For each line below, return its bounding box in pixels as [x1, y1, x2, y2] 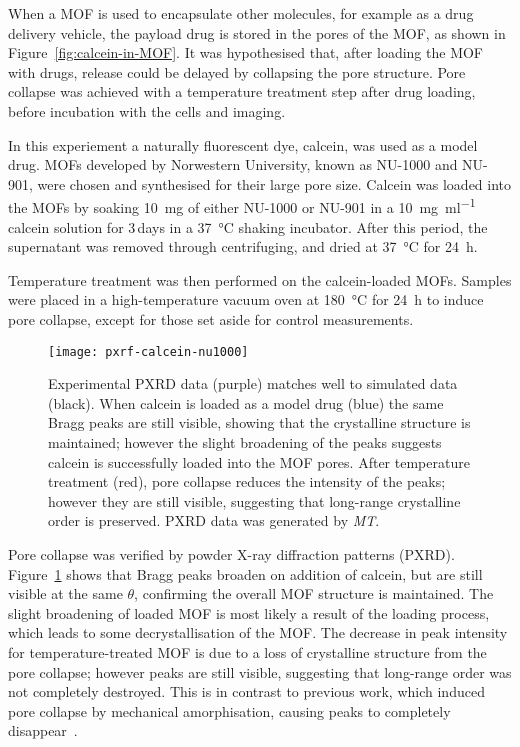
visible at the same [8, 583, 123, 604]
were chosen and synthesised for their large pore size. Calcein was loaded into [37, 173, 512, 194]
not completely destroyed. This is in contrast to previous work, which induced [8, 681, 485, 702]
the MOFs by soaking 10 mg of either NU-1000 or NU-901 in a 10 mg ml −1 [8, 194, 476, 217]
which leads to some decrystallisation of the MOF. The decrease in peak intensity [8, 622, 508, 643]
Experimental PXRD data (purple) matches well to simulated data [48, 373, 458, 394]
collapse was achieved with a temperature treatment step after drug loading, [8, 81, 476, 102]
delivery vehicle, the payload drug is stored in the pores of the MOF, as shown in [8, 22, 506, 43]
